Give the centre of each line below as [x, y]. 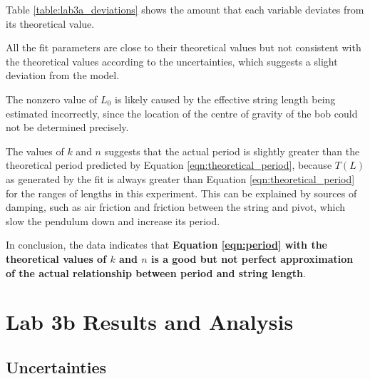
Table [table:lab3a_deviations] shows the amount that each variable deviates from [185, 9]
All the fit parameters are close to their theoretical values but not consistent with [184, 47]
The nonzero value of [52, 99]
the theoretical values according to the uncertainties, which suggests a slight [172, 61]
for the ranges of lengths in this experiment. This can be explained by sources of [181, 193]
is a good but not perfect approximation [252, 258]
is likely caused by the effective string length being [225, 99]
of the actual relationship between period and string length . [156, 272]
